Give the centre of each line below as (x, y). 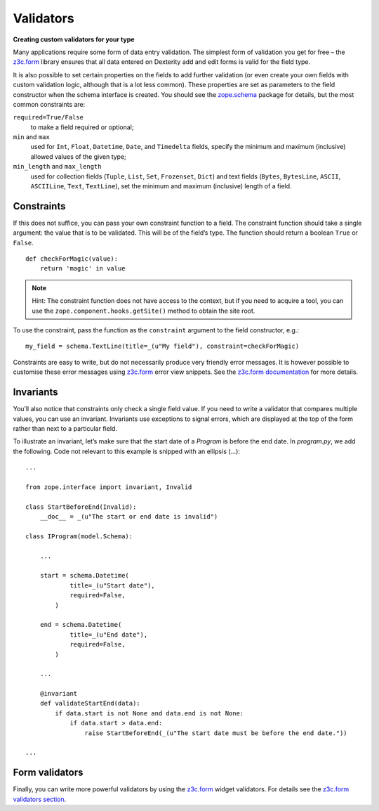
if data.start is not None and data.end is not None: (149, 713)
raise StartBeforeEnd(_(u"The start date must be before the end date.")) (216, 733)
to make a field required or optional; (82, 127)
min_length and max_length (57, 167)
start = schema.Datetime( (85, 576)
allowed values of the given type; (78, 156)
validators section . (40, 799)
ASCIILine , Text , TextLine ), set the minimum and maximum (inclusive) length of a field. (161, 186)
